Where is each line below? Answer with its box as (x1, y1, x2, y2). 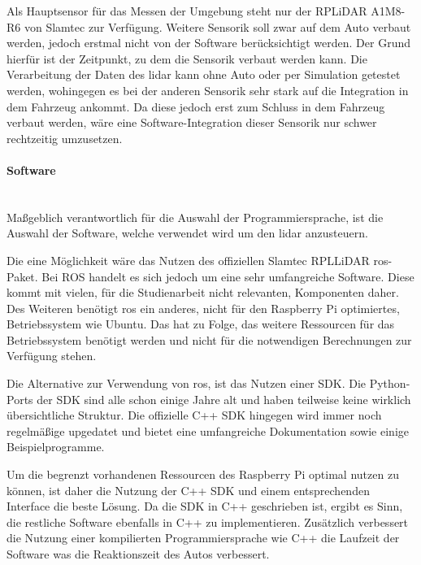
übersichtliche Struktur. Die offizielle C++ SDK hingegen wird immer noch (7, 406, 382, 424)
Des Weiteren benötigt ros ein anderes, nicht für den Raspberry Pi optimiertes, (7, 299, 400, 316)
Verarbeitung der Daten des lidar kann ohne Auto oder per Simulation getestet (7, 66, 401, 83)
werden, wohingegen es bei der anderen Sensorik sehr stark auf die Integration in (7, 81, 409, 98)
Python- (369, 375, 410, 392)
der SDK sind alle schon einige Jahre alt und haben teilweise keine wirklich (37, 390, 411, 407)
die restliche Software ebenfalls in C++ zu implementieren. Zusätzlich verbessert (7, 513, 409, 530)
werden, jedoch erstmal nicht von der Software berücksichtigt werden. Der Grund (7, 34, 410, 51)
